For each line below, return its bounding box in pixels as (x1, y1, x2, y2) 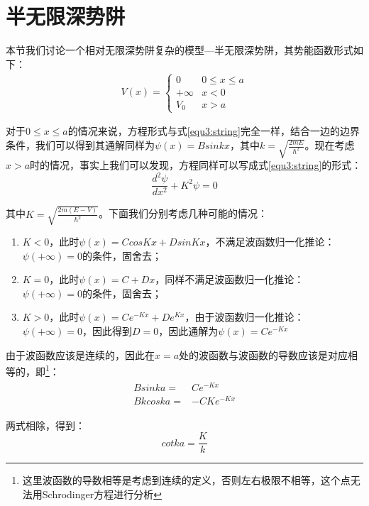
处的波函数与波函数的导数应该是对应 (179, 347, 348, 362)
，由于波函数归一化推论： (184, 309, 304, 324)
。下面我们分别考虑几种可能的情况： (98, 206, 268, 221)
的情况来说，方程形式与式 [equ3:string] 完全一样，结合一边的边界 (67, 123, 360, 138)
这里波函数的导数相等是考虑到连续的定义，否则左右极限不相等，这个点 (22, 473, 351, 488)
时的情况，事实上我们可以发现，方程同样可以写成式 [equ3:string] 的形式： (30, 158, 362, 172)
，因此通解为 (158, 323, 219, 338)
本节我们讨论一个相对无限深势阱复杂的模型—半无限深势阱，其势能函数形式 (6, 43, 353, 57)
